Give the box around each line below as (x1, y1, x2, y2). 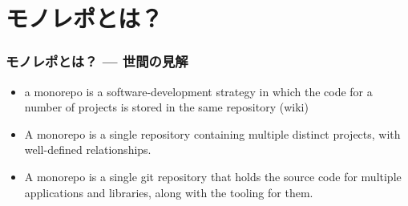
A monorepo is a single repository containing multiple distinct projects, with (24, 125, 401, 142)
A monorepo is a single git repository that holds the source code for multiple (24, 168, 402, 184)
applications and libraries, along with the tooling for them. (24, 184, 313, 200)
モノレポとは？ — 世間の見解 (6, 51, 188, 71)
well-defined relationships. (24, 141, 151, 158)
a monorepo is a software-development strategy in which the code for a (24, 83, 373, 99)
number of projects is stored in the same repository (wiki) (24, 99, 309, 115)
